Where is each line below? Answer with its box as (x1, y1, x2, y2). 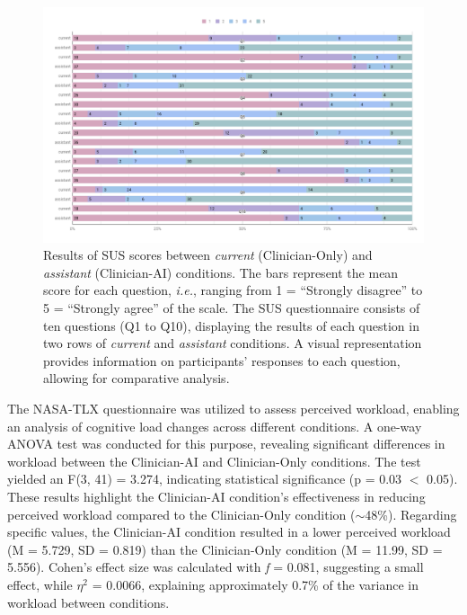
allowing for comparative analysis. (43, 369, 230, 388)
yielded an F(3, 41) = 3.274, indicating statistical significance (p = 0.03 (7, 469, 402, 488)
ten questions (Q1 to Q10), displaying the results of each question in (43, 316, 419, 334)
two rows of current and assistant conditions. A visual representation (43, 334, 422, 352)
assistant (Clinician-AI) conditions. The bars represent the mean (43, 263, 399, 281)
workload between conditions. (7, 593, 170, 611)
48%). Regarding (365, 504, 457, 523)
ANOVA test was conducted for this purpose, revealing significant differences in (7, 434, 445, 453)
